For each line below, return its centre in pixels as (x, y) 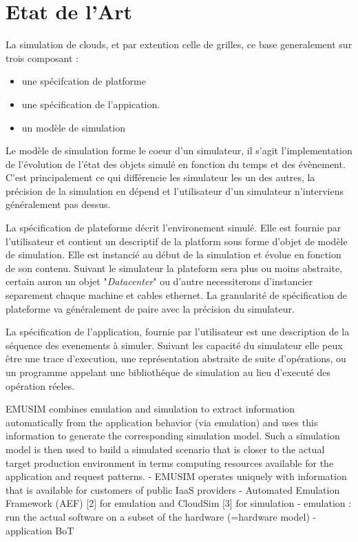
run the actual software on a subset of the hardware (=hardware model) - (161, 516)
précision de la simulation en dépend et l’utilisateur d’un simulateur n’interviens (175, 190)
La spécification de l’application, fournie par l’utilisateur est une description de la (178, 332)
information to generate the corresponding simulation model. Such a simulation (173, 436)
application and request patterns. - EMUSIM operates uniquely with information (176, 476)
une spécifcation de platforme (84, 81)
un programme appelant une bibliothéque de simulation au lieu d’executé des (168, 372)
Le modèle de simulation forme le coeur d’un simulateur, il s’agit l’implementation (179, 150)
